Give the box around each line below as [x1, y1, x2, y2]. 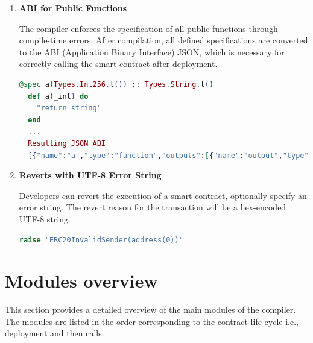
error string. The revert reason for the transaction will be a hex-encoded [19, 201, 286, 213]
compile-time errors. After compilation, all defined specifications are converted [19, 34, 308, 46]
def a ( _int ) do [28, 92, 89, 101]
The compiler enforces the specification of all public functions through [19, 22, 278, 34]
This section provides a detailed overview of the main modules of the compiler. [5, 303, 296, 316]
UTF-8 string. [19, 212, 71, 225]
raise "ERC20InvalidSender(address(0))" [19, 235, 183, 244]
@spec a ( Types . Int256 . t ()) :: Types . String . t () [19, 80, 214, 89]
